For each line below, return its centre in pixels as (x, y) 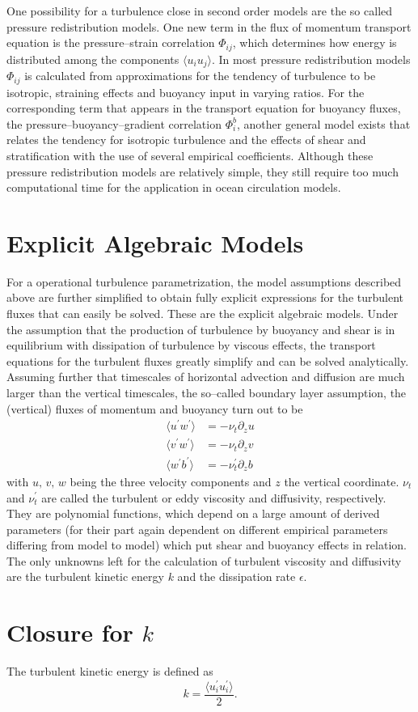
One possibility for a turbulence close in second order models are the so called (200, 11)
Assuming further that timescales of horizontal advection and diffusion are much (206, 377)
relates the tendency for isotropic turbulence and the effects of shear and (186, 140)
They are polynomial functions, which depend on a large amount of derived (193, 513)
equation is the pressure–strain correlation (111, 42)
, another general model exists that (323, 123)
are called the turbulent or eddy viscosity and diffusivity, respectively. (214, 497)
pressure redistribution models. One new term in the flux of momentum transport (209, 26)
